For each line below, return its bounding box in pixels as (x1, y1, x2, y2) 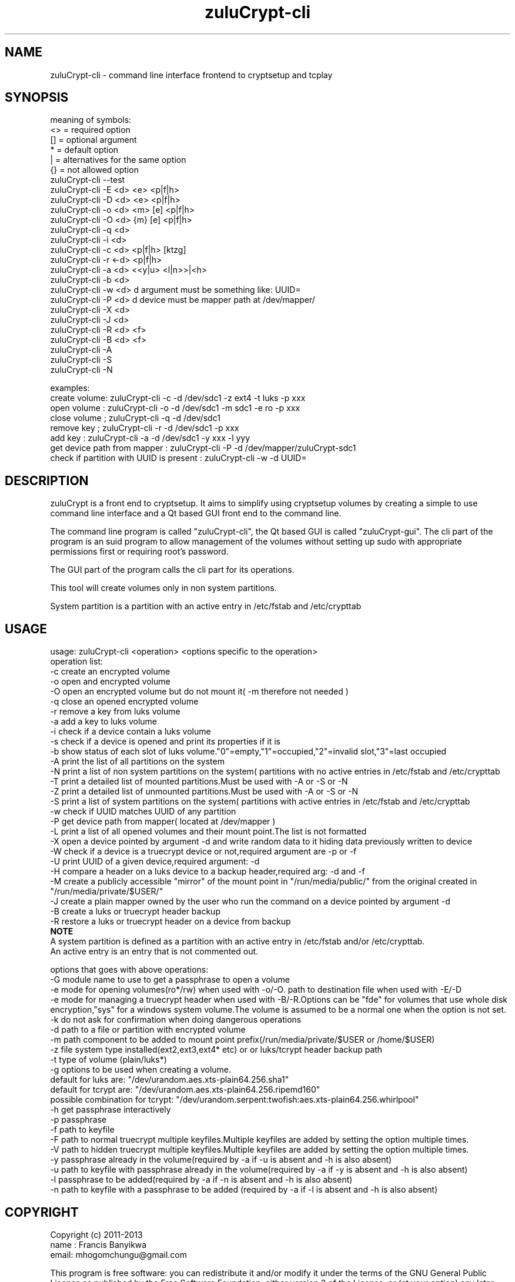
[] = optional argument (50, 135, 137, 145)
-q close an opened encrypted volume (50, 696, 199, 707)
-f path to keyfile (50, 1124, 115, 1135)
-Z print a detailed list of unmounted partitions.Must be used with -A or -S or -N (50, 786, 358, 797)
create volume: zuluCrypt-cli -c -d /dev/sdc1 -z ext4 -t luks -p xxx (50, 393, 306, 403)
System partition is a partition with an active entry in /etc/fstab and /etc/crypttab (50, 601, 362, 612)
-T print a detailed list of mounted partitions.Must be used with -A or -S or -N (50, 776, 348, 787)
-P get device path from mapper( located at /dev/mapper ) (50, 816, 276, 827)
